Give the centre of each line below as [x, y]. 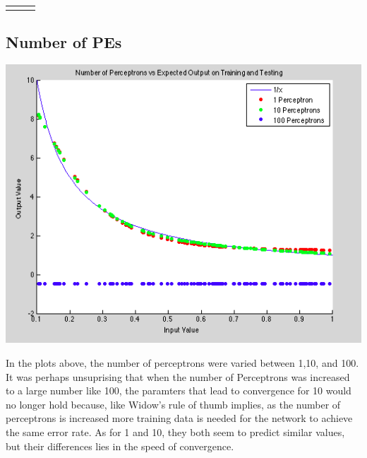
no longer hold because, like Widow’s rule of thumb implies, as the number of [173, 404]
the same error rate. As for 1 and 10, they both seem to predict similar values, [175, 431]
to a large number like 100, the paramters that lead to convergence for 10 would [179, 391]
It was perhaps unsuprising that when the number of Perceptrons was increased [178, 376]
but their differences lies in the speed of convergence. [120, 446]
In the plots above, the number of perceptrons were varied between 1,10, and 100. [182, 362]
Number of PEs [64, 41]
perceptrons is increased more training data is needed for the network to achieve [179, 418]
